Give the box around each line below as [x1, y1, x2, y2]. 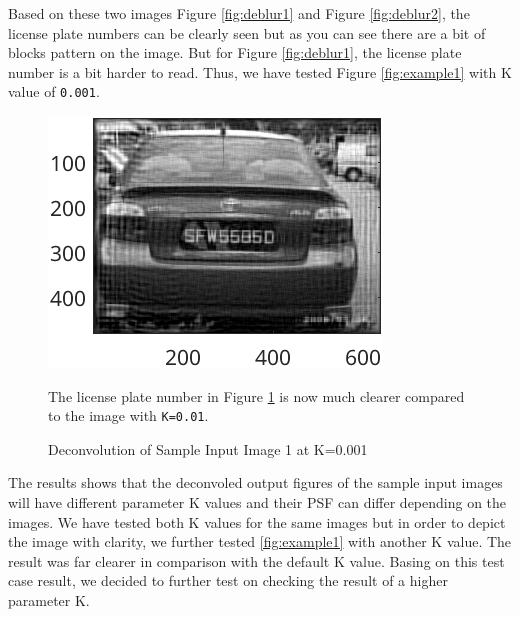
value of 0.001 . [8, 81, 100, 102]
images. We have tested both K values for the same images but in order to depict [8, 511, 506, 532]
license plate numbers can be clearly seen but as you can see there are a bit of [8, 22, 486, 43]
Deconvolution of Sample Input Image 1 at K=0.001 [48, 438, 368, 459]
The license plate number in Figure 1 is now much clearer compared [48, 385, 465, 406]
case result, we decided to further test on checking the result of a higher [8, 570, 448, 591]
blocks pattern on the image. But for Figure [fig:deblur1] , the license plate [8, 42, 462, 63]
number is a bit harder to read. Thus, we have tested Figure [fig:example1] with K [8, 61, 512, 82]
